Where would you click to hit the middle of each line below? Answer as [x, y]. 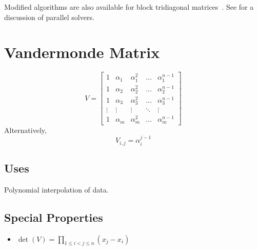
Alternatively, [25, 130]
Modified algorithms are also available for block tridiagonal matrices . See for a [129, 7]
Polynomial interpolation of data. [56, 189]
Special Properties [54, 217]
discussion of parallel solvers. [49, 17]
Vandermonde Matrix [82, 52]
